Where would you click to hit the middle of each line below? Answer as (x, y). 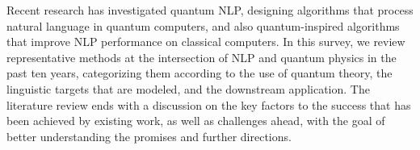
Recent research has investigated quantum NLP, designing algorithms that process (210, 10)
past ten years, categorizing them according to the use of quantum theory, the (199, 73)
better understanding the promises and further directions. (149, 136)
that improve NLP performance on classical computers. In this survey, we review (206, 42)
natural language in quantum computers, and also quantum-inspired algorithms (203, 25)
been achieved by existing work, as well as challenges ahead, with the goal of (196, 121)
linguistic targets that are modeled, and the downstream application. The (188, 88)
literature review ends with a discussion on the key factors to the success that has (209, 104)
